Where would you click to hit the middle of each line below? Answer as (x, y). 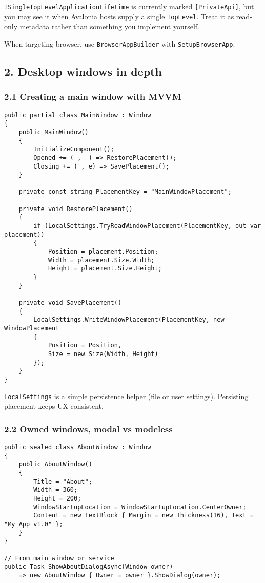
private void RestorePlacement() (76, 209)
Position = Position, (85, 346)
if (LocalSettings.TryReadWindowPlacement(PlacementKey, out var (147, 226)
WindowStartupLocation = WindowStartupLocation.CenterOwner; (140, 507)
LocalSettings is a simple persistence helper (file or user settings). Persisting (126, 396)
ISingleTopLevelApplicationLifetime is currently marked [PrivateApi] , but (129, 6)
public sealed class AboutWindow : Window (78, 447)
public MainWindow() (54, 132)
